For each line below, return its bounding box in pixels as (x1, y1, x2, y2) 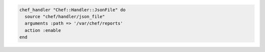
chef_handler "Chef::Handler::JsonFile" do (19, 7, 126, 12)
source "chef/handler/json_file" (25, 14, 105, 19)
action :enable (25, 27, 61, 33)
